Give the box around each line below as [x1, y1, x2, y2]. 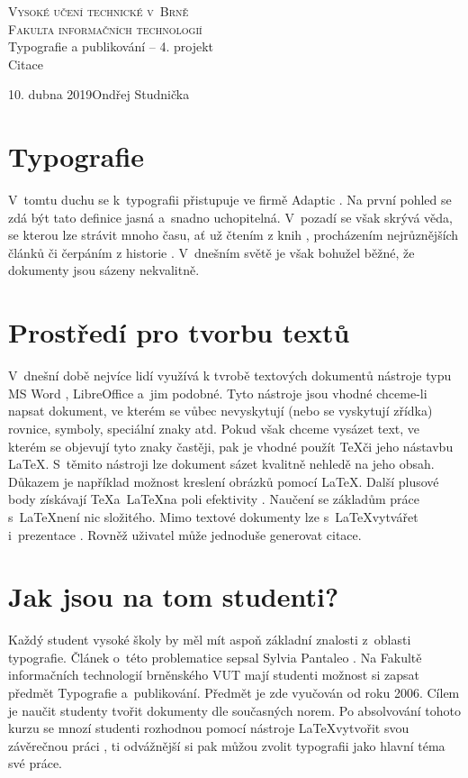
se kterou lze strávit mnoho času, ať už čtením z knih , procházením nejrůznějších [8, 225, 459, 244]
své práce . [8, 754, 63, 773]
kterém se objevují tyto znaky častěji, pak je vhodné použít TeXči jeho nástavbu [8, 436, 454, 455]
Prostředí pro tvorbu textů [8, 314, 350, 351]
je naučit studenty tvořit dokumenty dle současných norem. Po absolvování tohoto [8, 700, 462, 719]
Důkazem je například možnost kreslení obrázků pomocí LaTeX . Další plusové [8, 471, 439, 490]
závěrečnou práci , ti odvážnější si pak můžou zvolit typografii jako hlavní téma [8, 736, 445, 755]
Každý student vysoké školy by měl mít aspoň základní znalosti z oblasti [8, 630, 411, 649]
